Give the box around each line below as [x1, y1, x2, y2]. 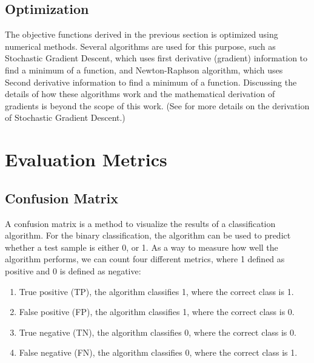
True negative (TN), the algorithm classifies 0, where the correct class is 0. [19, 325, 296, 338]
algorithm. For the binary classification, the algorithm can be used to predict [5, 229, 291, 242]
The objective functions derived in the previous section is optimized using [5, 28, 278, 41]
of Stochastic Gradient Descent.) [5, 111, 125, 124]
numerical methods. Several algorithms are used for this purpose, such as [5, 39, 276, 52]
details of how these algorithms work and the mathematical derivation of [5, 87, 275, 100]
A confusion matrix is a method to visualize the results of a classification [5, 217, 276, 229]
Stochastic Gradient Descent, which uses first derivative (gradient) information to [5, 52, 308, 64]
